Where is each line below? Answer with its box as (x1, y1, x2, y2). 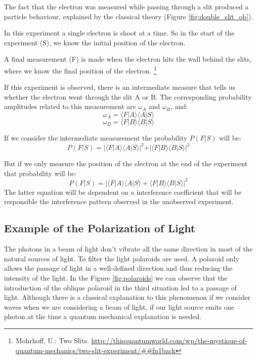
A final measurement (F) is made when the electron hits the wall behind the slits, (4, 54, 252, 64)
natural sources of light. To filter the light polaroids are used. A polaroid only (4, 253, 239, 263)
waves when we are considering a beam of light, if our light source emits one (4, 301, 235, 312)
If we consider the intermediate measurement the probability (4, 133, 187, 143)
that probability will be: (4, 168, 77, 178)
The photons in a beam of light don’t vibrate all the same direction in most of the (4, 244, 253, 254)
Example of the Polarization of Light (4, 220, 196, 236)
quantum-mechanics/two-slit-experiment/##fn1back (15, 345, 176, 355)
